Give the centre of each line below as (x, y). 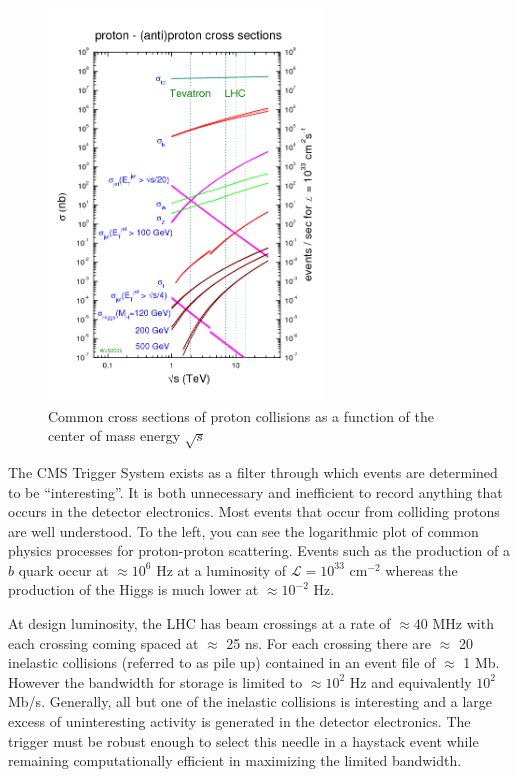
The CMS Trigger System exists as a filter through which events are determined (253, 471)
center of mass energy (114, 435)
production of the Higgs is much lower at (133, 589)
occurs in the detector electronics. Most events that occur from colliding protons (254, 511)
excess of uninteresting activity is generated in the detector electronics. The (239, 721)
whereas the (421, 569)
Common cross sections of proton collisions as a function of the (241, 415)
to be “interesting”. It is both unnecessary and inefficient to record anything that (255, 491)
